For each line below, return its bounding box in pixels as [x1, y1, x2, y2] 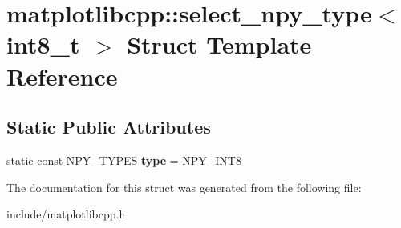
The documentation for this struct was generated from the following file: [6, 178, 362, 195]
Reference [6, 59, 118, 92]
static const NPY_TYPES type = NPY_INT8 [6, 151, 241, 168]
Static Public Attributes [6, 114, 211, 139]
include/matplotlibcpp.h [6, 206, 126, 222]
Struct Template [127, 28, 312, 61]
